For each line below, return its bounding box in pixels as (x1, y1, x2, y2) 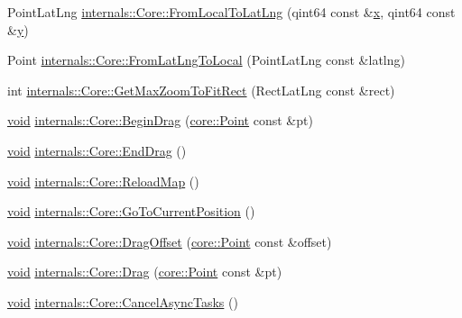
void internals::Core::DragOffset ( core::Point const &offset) (7, 232, 332, 250)
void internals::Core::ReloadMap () (7, 171, 199, 190)
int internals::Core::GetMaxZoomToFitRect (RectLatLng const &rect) (7, 80, 395, 99)
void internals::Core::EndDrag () (7, 141, 187, 159)
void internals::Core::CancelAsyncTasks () (7, 292, 238, 311)
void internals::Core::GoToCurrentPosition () (7, 202, 255, 221)
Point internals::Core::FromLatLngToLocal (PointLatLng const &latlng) (7, 50, 405, 69)
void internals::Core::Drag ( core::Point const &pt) (7, 262, 282, 281)
